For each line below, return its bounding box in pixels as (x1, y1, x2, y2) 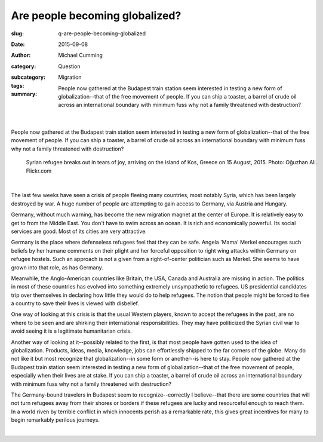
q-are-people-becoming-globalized (58, 30, 146, 37)
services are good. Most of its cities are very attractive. (11, 228, 147, 235)
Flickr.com (26, 167, 52, 174)
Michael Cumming (58, 51, 103, 59)
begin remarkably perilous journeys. (11, 416, 100, 423)
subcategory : (11, 73, 46, 81)
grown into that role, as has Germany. (11, 263, 104, 271)
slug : (11, 30, 24, 37)
